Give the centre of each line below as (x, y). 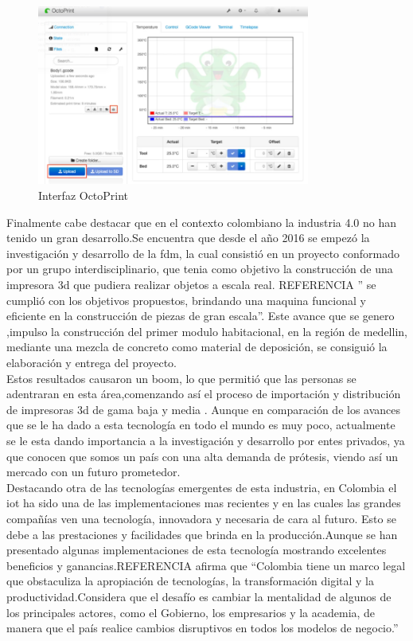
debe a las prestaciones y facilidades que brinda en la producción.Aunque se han (202, 534)
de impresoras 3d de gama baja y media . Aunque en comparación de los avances (204, 409)
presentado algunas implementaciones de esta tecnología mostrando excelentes (197, 550)
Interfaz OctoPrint (84, 195)
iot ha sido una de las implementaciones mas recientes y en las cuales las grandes (204, 503)
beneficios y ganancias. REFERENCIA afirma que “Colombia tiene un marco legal (206, 565)
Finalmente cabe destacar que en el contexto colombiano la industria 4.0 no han (202, 222)
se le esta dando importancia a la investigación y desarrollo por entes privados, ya (206, 440)
